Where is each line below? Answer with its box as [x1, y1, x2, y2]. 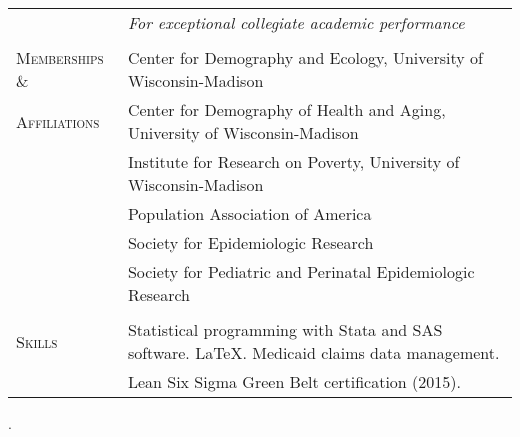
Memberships [16, 46, 104, 69]
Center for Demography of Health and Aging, [127, 98, 446, 121]
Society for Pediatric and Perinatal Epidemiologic [127, 260, 475, 283]
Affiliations [16, 109, 100, 133]
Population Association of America [127, 202, 372, 225]
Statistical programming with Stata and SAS [127, 318, 443, 341]
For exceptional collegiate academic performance [127, 11, 465, 34]
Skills [16, 329, 58, 353]
